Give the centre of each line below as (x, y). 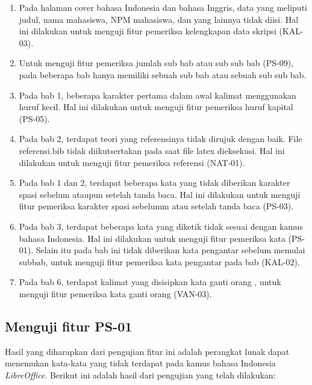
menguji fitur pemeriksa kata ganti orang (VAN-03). (115, 293)
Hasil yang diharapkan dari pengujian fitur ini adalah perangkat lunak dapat (147, 351)
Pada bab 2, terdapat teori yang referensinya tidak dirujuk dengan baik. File (161, 139)
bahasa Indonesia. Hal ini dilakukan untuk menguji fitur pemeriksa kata (152, 238)
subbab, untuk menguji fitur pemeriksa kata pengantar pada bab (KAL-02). (159, 261)
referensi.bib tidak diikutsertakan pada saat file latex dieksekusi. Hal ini (152, 150)
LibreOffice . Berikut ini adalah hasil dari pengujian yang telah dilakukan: (140, 374)
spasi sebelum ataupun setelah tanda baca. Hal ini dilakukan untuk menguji (160, 194)
